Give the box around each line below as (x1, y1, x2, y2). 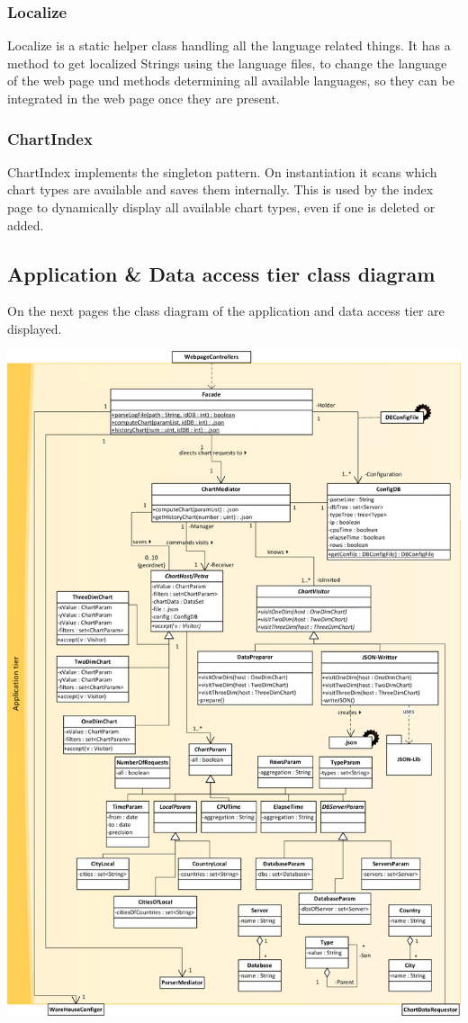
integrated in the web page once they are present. (7, 89, 280, 107)
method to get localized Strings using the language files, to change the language (7, 53, 447, 72)
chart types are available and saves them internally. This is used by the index (7, 180, 434, 199)
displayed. (7, 319, 62, 337)
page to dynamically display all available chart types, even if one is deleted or (7, 198, 436, 216)
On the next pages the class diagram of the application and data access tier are (7, 301, 445, 320)
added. (7, 215, 44, 234)
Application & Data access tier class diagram (7, 259, 436, 287)
